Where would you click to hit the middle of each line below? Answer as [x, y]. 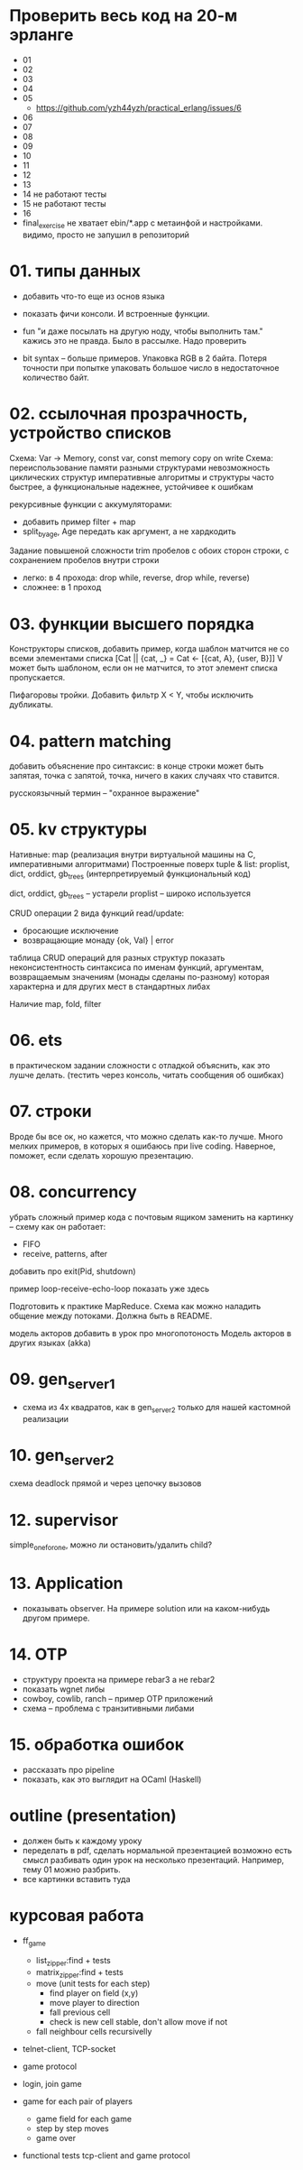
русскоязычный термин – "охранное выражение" [105, 793]
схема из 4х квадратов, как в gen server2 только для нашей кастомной [156, 1408]
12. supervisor [64, 1520]
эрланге [41, 35]
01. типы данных [75, 271]
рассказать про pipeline [69, 1770]
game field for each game [84, 2119]
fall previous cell [80, 2012]
